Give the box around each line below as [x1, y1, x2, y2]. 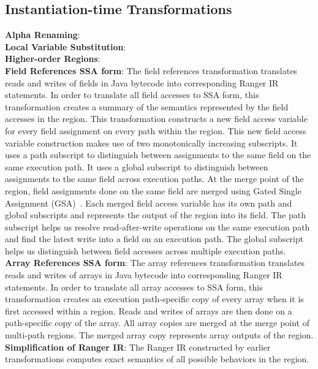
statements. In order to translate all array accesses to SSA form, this [5, 280, 263, 293]
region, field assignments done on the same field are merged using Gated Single [5, 184, 301, 197]
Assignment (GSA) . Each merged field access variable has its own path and [5, 196, 292, 209]
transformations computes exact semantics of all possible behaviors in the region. [5, 352, 309, 365]
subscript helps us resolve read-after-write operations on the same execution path [5, 220, 310, 233]
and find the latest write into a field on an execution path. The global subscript [5, 232, 304, 245]
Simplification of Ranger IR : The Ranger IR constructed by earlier [5, 340, 271, 353]
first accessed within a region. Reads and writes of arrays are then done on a [5, 304, 292, 317]
